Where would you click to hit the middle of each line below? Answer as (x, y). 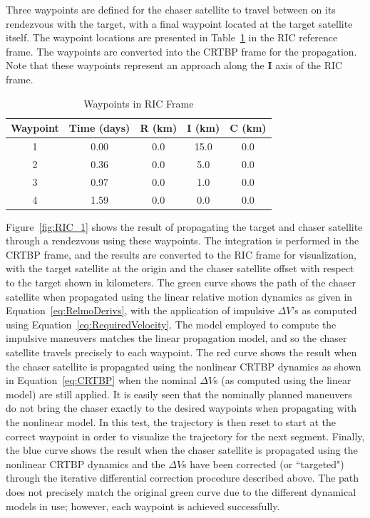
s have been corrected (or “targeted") (263, 463)
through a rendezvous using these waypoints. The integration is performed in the (183, 240)
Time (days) (99, 128)
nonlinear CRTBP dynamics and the (86, 463)
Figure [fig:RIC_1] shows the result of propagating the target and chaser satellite (184, 226)
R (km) (159, 128)
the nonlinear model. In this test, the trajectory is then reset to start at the (171, 421)
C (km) (248, 128)
